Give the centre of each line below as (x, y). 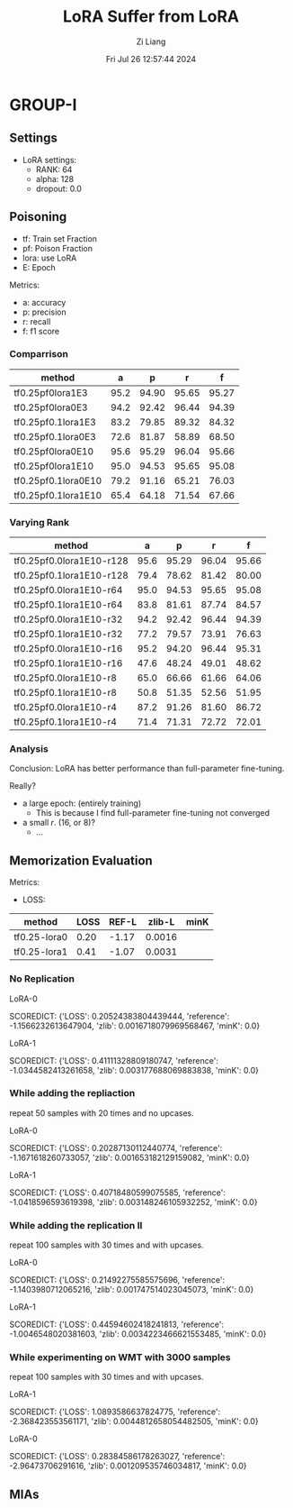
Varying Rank (40, 522)
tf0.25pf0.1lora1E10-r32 (68, 635)
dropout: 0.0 (59, 188)
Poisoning (38, 217)
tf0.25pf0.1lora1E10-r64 (68, 605)
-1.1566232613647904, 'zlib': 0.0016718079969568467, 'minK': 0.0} (135, 1026)
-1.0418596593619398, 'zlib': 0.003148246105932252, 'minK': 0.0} (133, 1202)
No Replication (42, 979)
